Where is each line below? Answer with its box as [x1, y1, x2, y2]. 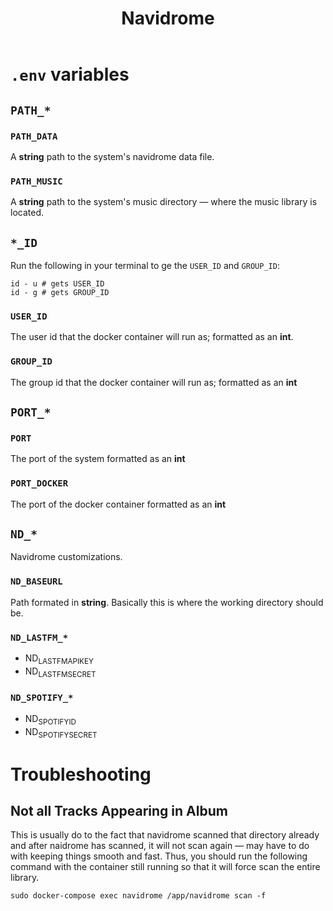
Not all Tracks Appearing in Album [10, 803, 228, 820]
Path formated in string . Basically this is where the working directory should [10, 596, 324, 608]
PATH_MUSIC [10, 175, 63, 187]
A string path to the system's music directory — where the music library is [10, 196, 318, 208]
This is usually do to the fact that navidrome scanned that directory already [10, 829, 320, 841]
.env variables [10, 63, 130, 86]
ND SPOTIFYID [24, 712, 77, 727]
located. [10, 207, 44, 219]
